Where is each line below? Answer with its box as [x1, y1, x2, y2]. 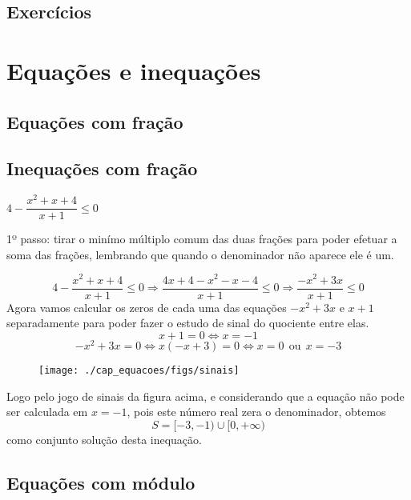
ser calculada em [6, 403, 88, 420]
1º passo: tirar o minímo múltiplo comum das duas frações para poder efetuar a [6, 230, 397, 247]
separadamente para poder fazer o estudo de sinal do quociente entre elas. [6, 314, 369, 331]
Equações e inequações [6, 54, 261, 86]
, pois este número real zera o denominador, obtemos [127, 403, 386, 420]
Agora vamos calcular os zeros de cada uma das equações [6, 298, 287, 315]
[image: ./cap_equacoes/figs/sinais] [38, 364, 240, 376]
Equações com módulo [6, 470, 195, 494]
